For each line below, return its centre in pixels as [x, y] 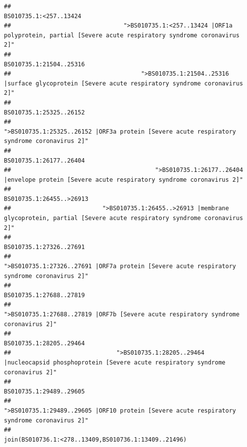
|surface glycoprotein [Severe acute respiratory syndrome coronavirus [123, 83]
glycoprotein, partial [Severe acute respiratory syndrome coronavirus [123, 218]
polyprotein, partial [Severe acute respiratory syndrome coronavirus [122, 35]
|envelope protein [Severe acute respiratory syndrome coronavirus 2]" [123, 180]
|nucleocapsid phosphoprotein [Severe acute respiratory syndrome [115, 362]
